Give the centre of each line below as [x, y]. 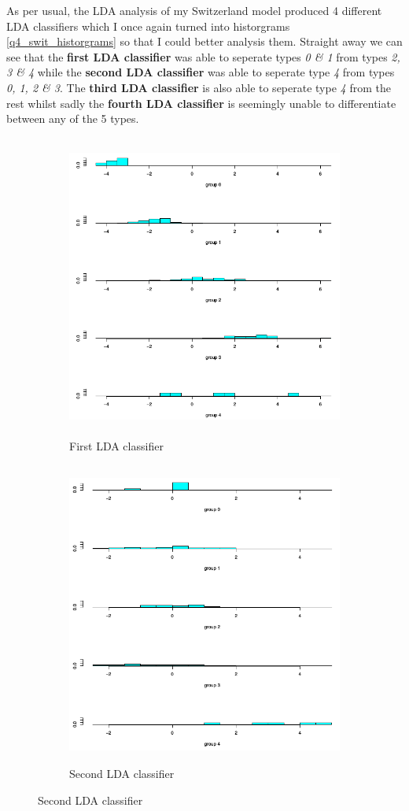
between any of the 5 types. [73, 119]
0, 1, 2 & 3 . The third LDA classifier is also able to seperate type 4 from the [199, 87]
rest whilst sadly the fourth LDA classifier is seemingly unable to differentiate [201, 103]
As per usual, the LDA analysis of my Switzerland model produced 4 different [194, 10]
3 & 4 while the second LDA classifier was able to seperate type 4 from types [201, 72]
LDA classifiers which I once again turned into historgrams [148, 26]
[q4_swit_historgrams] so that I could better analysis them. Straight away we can [204, 41]
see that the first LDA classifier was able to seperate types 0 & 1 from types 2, [203, 56]
